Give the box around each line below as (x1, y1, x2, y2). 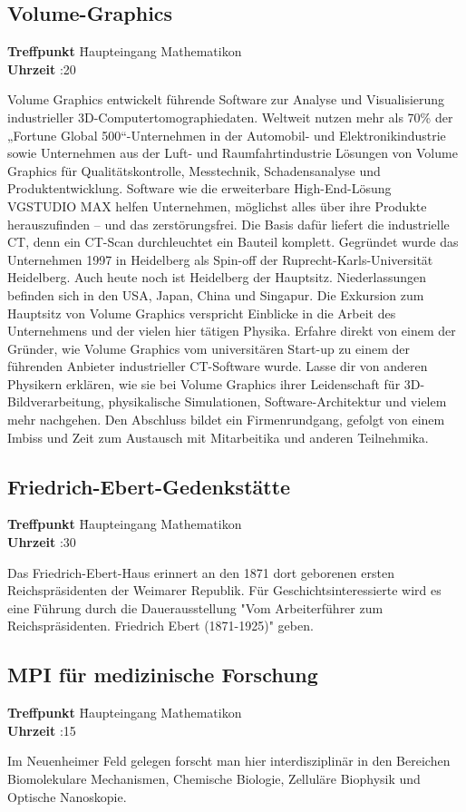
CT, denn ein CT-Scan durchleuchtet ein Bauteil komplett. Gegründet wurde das (7, 232, 459, 251)
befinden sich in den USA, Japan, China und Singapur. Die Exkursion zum (7, 285, 424, 304)
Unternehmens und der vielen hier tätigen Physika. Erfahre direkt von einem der (7, 321, 456, 340)
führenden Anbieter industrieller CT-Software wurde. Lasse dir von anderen (7, 357, 428, 376)
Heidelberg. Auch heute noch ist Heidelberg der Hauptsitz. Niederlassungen (7, 268, 427, 287)
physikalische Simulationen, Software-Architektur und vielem (108, 392, 447, 411)
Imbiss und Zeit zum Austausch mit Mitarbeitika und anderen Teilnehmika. (7, 427, 429, 446)
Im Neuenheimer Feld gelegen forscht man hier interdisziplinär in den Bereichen (7, 751, 451, 770)
